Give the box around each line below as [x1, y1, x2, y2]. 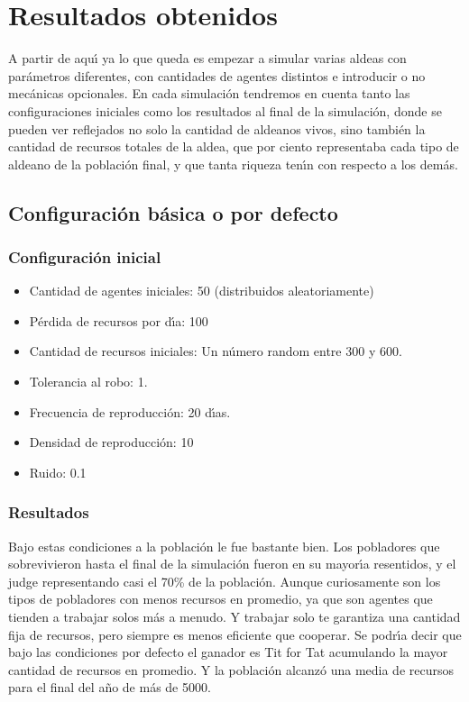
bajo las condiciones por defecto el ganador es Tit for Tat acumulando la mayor [8, 643, 448, 661]
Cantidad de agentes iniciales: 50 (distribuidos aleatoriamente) [29, 281, 374, 300]
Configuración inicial [8, 245, 161, 268]
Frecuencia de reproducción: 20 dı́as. [29, 402, 231, 421]
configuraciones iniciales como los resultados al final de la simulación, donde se [8, 101, 442, 120]
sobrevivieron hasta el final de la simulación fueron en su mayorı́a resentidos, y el [8, 554, 456, 573]
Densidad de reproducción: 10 [29, 433, 194, 451]
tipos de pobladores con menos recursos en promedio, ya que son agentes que [8, 589, 433, 608]
